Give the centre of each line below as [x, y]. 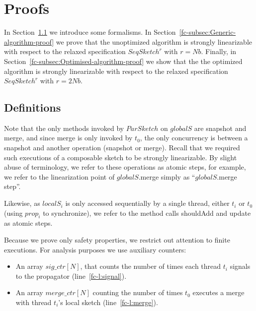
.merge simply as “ [167, 176]
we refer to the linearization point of [59, 176]
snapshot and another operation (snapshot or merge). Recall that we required [122, 148]
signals [240, 266]
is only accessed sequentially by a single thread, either [147, 203]
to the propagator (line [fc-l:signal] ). [71, 276]
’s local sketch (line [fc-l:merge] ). [108, 302]
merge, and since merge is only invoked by [68, 138]
